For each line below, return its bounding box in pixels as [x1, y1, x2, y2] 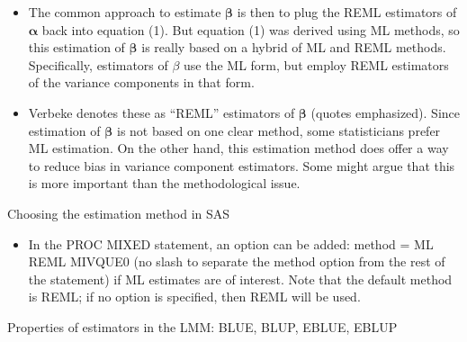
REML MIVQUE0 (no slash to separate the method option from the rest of [28, 252, 445, 271]
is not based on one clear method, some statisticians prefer [116, 121, 441, 139]
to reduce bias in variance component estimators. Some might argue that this [28, 156, 455, 175]
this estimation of [28, 38, 125, 57]
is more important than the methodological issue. [28, 174, 301, 193]
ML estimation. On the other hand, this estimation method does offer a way [28, 139, 449, 157]
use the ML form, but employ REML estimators [184, 55, 449, 74]
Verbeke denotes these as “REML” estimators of [28, 103, 295, 121]
